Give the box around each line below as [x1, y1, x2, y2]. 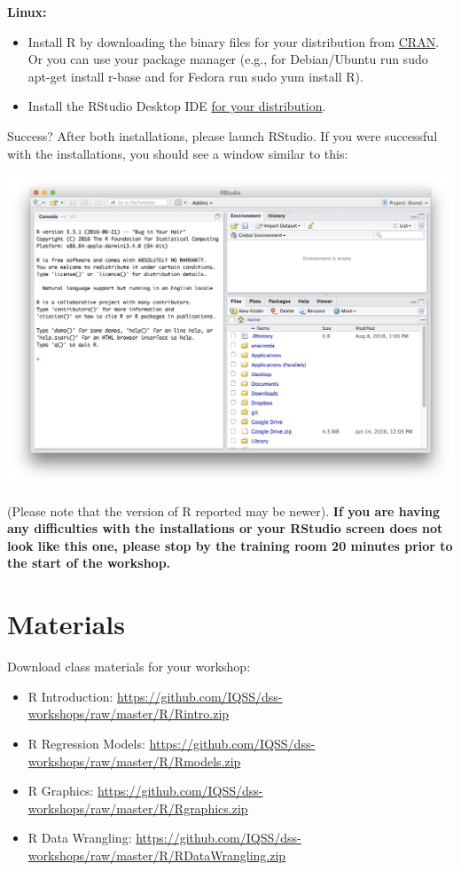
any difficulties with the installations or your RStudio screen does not [7, 519, 443, 538]
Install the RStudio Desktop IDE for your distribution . [27, 97, 326, 115]
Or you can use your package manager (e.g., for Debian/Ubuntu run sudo [27, 50, 428, 68]
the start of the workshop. [7, 553, 171, 572]
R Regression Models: [27, 734, 145, 752]
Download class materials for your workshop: [7, 657, 251, 676]
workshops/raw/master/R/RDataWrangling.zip [27, 845, 286, 864]
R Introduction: [27, 687, 113, 705]
